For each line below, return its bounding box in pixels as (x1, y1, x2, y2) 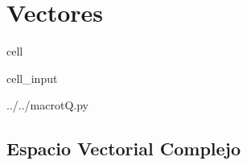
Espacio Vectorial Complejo (6, 136, 241, 161)
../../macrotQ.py (6, 97, 89, 113)
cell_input (6, 69, 58, 86)
